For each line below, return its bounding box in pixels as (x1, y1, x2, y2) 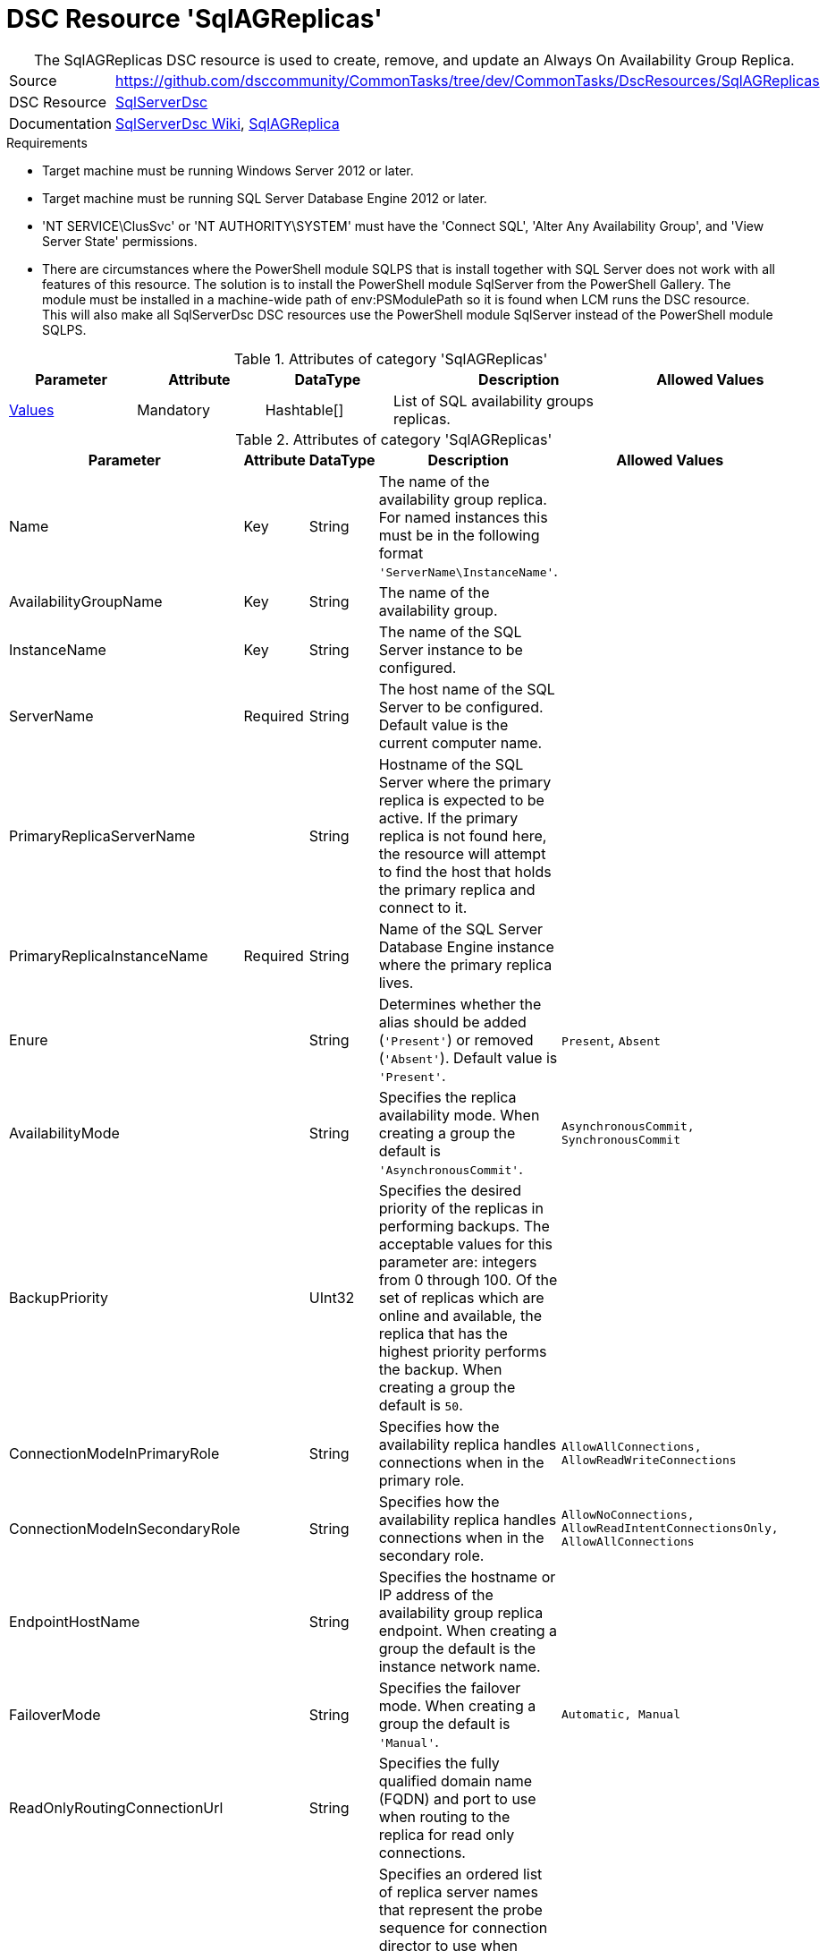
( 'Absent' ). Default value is (378, 1048, 558, 1067)
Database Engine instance (378, 937, 554, 956)
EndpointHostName (9, 1612, 140, 1631)
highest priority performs (378, 1342, 547, 1360)
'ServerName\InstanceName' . (378, 561, 558, 580)
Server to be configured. (378, 697, 544, 716)
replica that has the (378, 1324, 508, 1342)
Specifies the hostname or (378, 1567, 556, 1586)
